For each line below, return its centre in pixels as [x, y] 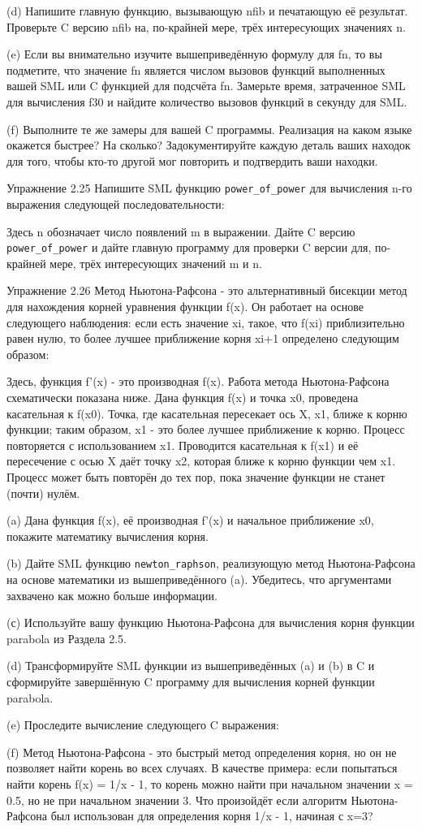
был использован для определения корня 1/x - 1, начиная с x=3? [212, 816]
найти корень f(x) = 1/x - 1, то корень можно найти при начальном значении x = [210, 783]
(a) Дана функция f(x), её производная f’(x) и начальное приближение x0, [190, 520]
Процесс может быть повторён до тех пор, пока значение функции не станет [196, 476]
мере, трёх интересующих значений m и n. [156, 263]
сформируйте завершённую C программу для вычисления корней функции [191, 681]
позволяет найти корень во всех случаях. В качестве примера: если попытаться [202, 768]
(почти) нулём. [43, 493]
